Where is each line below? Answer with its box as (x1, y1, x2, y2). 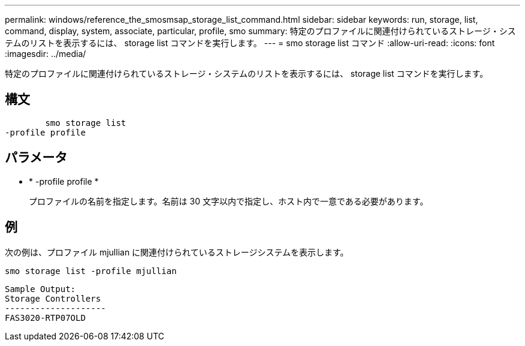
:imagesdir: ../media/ (5, 49, 86, 59)
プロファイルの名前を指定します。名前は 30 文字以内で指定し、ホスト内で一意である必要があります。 (29, 195, 429, 206)
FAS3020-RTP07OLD (5, 312, 86, 323)
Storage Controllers (5, 293, 101, 303)
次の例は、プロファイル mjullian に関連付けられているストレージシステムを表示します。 (5, 246, 349, 257)
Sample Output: (5, 284, 76, 294)
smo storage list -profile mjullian (5, 266, 177, 276)
